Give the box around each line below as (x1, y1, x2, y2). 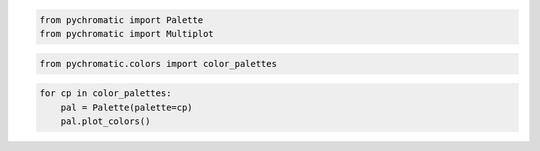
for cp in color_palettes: (39, 88, 172, 99)
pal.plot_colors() (60, 115, 151, 127)
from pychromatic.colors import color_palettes (39, 58, 277, 69)
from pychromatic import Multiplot (39, 28, 214, 39)
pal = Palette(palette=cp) (60, 101, 194, 113)
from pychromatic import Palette (39, 14, 204, 25)
